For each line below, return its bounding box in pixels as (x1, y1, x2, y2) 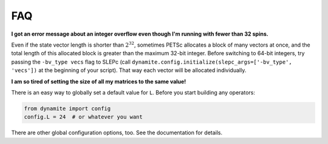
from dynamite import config (24, 105, 111, 112)
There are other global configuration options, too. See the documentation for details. (11, 129, 223, 136)
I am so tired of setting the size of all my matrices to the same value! (11, 77, 186, 85)
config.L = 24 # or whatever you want (24, 114, 143, 120)
